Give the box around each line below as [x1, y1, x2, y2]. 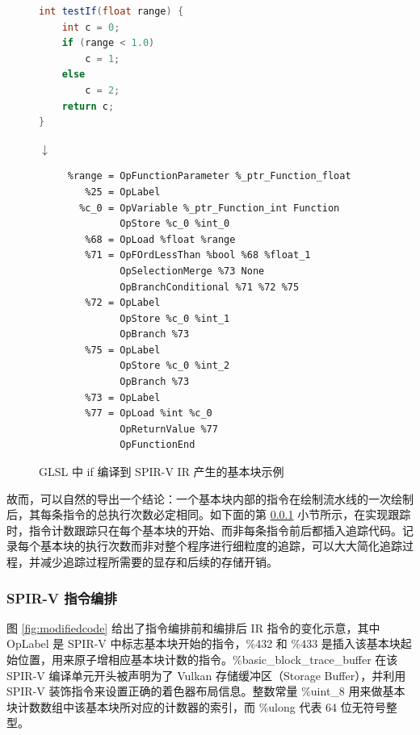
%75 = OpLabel [85, 344, 161, 356]
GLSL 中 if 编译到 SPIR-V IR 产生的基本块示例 [39, 463, 284, 480]
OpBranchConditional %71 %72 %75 [120, 281, 300, 293]
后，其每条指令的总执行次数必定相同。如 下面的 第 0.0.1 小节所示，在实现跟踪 [6, 506, 411, 523]
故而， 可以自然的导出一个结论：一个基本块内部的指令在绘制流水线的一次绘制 [6, 490, 414, 507]
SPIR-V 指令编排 [6, 587, 117, 608]
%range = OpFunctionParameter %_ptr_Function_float [67, 170, 351, 182]
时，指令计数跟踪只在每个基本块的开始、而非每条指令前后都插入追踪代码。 [6, 521, 402, 538]
